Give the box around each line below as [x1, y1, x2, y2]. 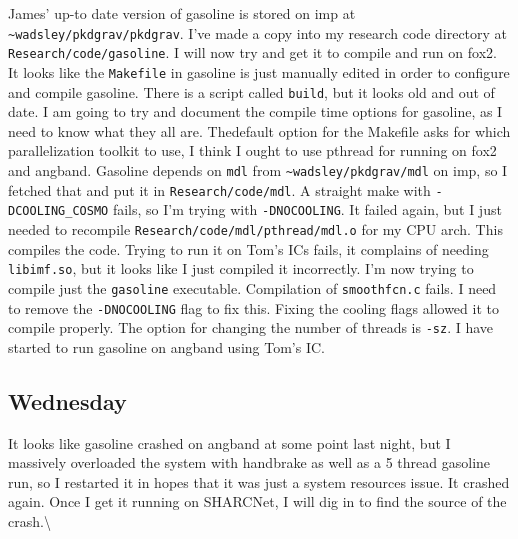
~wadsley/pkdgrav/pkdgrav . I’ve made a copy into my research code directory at [8, 22, 508, 43]
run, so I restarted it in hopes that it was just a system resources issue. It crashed [8, 471, 510, 492]
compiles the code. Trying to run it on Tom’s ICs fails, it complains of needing [8, 238, 489, 259]
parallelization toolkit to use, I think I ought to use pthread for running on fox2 [8, 140, 497, 161]
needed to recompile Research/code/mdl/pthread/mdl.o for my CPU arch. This [8, 218, 503, 239]
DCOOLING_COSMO [8, 204, 109, 219]
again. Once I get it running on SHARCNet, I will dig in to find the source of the [8, 491, 507, 512]
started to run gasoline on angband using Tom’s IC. [8, 336, 325, 357]
